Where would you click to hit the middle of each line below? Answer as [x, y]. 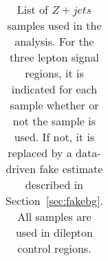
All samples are [54, 216]
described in [54, 184]
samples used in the [54, 25]
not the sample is [54, 121]
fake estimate [71, 169]
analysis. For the [54, 41]
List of [32, 9]
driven [21, 169]
